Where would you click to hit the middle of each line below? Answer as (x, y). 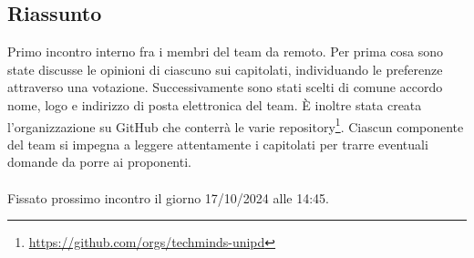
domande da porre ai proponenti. (99, 162)
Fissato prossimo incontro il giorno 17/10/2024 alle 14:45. (168, 197)
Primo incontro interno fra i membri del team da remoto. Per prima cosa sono (226, 52)
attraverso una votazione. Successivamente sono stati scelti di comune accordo (225, 87)
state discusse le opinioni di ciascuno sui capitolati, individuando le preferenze (225, 69)
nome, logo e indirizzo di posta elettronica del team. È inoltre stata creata (215, 104)
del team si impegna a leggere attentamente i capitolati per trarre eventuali (218, 144)
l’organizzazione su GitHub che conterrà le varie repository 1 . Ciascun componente (236, 125)
